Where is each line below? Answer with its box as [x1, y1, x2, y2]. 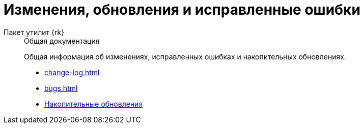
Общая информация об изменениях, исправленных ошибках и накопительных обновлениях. [24, 52, 346, 61]
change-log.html [44, 68, 100, 77]
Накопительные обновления [44, 99, 143, 108]
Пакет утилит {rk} [4, 27, 65, 37]
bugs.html [44, 83, 78, 92]
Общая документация [24, 36, 100, 45]
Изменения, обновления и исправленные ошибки [4, 1, 360, 18]
